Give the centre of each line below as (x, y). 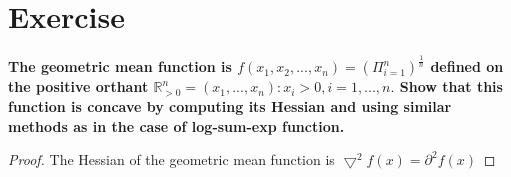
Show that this (451, 86)
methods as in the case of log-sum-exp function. (176, 125)
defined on (467, 66)
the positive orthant (78, 86)
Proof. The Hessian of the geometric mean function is (171, 159)
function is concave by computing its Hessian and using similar (230, 106)
